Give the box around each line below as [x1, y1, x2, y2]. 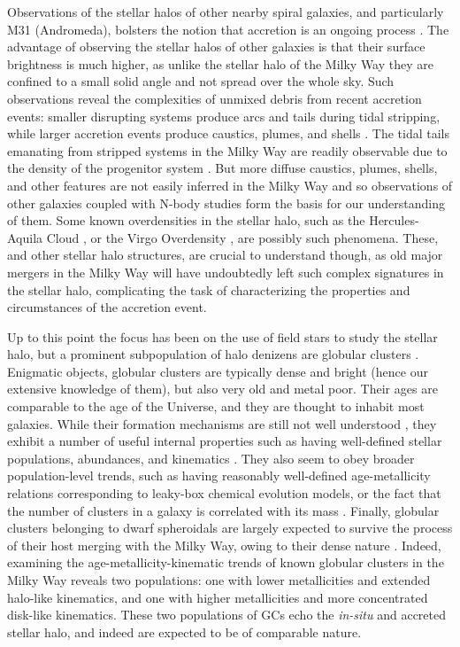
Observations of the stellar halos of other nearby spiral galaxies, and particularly [7, 3, 444, 20]
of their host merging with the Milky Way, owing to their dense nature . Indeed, [7, 535, 441, 554]
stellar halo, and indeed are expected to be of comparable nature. [7, 622, 362, 641]
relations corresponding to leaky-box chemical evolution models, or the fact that [7, 484, 441, 503]
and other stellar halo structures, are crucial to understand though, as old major [7, 246, 443, 264]
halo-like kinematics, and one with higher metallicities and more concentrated [7, 588, 428, 606]
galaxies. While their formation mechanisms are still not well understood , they [7, 414, 437, 433]
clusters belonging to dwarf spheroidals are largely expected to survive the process [7, 518, 453, 537]
